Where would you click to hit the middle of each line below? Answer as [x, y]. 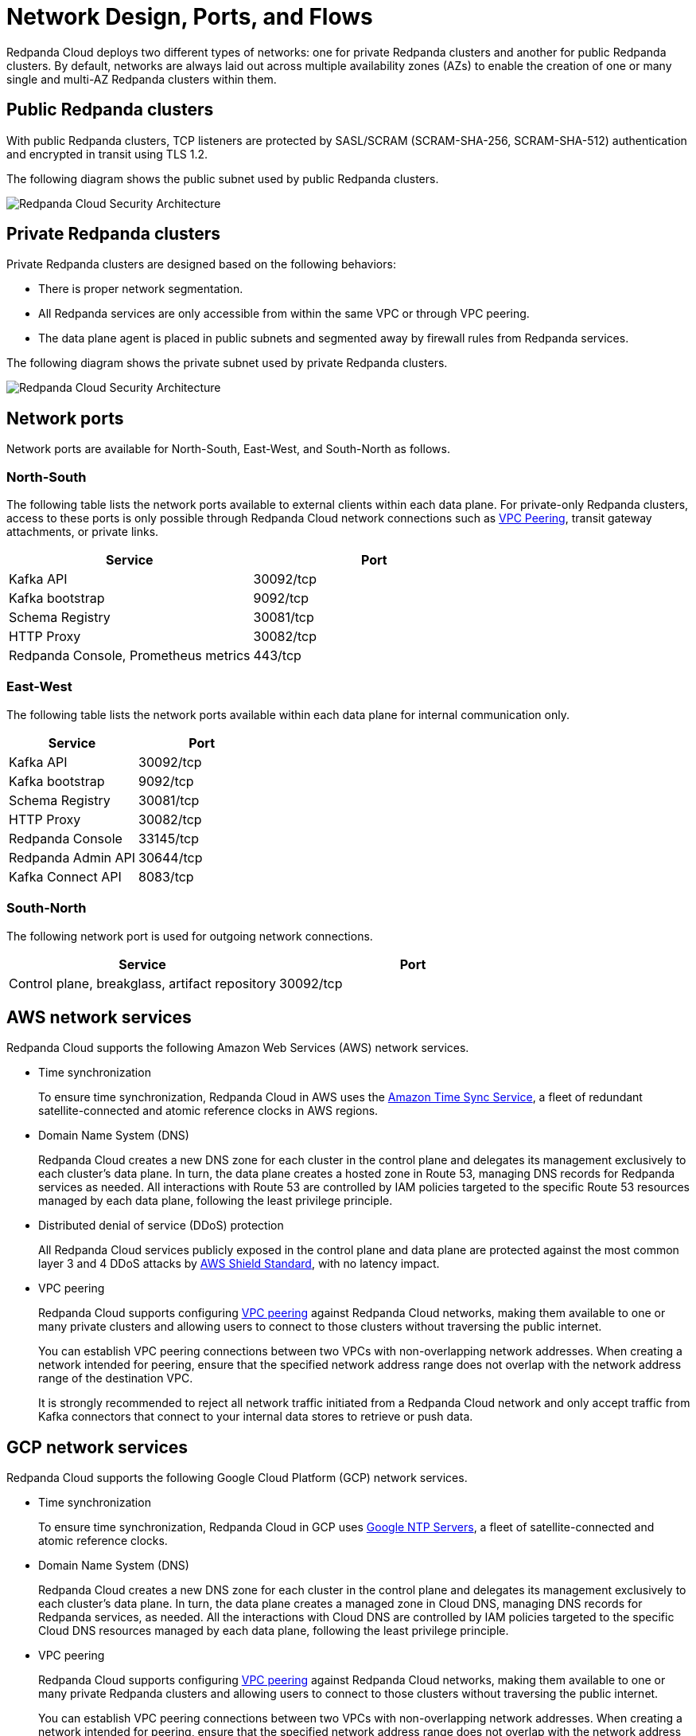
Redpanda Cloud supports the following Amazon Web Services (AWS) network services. [238, 1048]
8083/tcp [166, 876]
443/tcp [277, 656]
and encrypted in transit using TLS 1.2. [107, 154]
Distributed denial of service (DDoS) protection [161, 1226]
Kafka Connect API [65, 876]
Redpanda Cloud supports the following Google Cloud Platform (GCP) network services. [237, 1478]
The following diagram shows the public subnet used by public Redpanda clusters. [223, 178]
